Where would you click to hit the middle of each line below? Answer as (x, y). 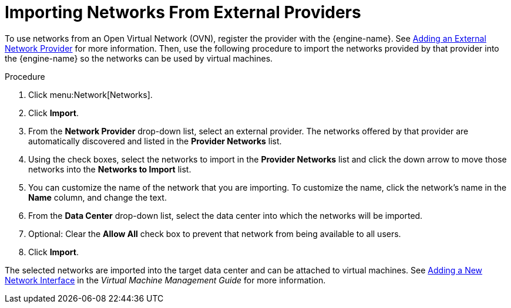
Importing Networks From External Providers (183, 12)
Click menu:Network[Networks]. (90, 94)
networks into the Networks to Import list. (110, 169)
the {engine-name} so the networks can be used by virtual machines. (139, 58)
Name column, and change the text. (98, 197)
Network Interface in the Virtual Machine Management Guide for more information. (165, 280)
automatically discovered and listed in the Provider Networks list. (155, 141)
